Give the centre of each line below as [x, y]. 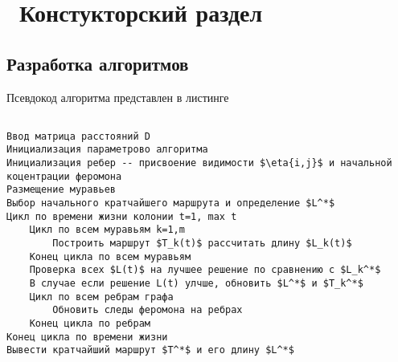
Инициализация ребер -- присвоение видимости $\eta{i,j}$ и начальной [199, 163]
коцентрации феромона [64, 176]
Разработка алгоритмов [98, 63]
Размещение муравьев [62, 190]
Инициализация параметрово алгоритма [107, 150]
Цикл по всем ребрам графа [101, 297]
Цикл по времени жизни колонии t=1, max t [122, 216]
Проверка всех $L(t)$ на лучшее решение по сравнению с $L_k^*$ [205, 270]
